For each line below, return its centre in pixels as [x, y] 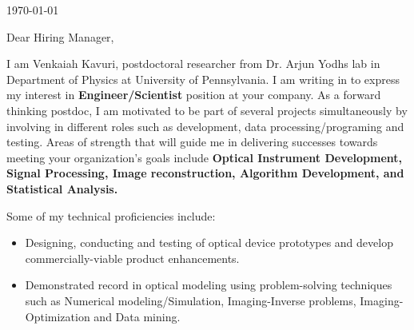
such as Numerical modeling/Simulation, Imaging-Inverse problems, [191, 300]
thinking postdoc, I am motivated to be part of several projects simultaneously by [207, 110]
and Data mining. [137, 316]
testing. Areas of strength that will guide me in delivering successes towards [192, 142]
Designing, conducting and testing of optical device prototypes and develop [209, 243]
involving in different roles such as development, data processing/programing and [205, 126]
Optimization [58, 316]
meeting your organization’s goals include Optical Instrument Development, [205, 157]
